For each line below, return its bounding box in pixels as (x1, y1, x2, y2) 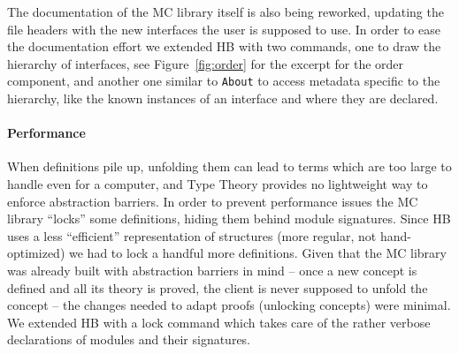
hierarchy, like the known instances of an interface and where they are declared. (7, 89, 439, 108)
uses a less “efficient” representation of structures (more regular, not (7, 226, 377, 245)
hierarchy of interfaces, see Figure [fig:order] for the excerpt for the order (7, 54, 404, 72)
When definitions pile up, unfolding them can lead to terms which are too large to (7, 157, 452, 176)
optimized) (7, 244, 65, 262)
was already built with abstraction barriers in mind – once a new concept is (7, 260, 417, 279)
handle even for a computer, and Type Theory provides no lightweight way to (7, 175, 428, 193)
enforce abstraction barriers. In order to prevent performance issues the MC (7, 192, 418, 210)
